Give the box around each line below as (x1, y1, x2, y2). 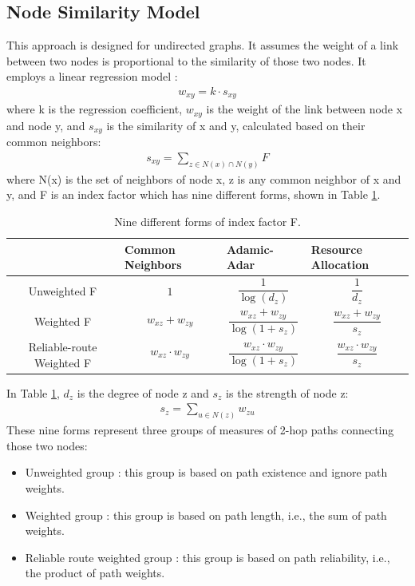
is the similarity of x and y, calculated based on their (106, 117, 366, 133)
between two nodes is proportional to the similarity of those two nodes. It (6, 52, 366, 69)
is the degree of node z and (77, 384, 209, 401)
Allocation (310, 256, 370, 273)
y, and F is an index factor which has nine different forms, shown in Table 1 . (6, 186, 381, 203)
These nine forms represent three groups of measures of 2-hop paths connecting (6, 422, 394, 438)
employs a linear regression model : (6, 68, 178, 85)
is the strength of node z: (226, 384, 349, 401)
